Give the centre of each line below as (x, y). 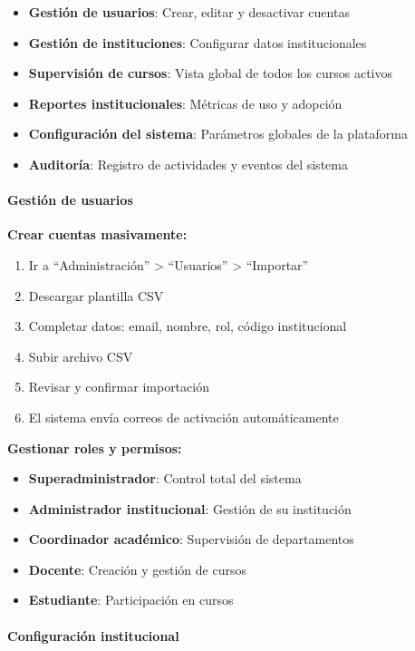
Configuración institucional (93, 635)
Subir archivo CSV (81, 356)
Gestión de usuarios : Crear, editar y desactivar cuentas (189, 12)
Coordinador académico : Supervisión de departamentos (191, 539)
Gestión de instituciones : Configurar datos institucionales (198, 42)
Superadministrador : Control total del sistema (165, 478)
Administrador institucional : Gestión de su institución (190, 508)
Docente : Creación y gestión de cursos (137, 569)
